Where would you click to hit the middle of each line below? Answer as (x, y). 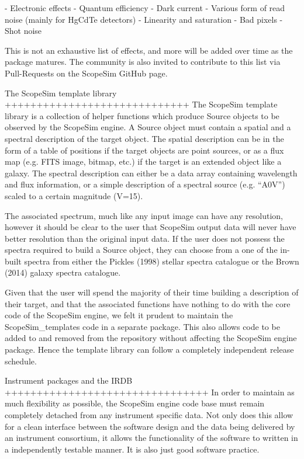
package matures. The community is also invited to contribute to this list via (143, 62)
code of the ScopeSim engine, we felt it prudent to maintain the (119, 315)
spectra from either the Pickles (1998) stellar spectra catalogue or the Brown (162, 261)
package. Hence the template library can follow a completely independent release (149, 350)
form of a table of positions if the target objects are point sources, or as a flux (144, 150)
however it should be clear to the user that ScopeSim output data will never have (151, 227)
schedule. (21, 361)
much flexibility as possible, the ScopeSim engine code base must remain (135, 403)
